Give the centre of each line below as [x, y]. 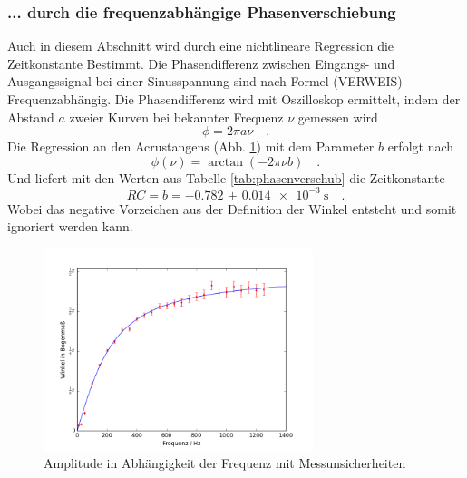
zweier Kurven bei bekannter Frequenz [176, 117]
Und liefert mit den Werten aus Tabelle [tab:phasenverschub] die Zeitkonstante [226, 177]
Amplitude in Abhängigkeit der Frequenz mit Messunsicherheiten [225, 463]
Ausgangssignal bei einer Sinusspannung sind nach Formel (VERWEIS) [205, 81]
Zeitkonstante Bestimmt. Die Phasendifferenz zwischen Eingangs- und [201, 63]
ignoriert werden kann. [70, 226]
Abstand [31, 117]
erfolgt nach [421, 146]
